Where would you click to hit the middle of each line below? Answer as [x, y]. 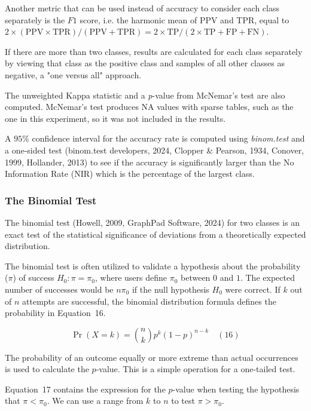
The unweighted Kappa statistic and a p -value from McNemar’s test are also [145, 95]
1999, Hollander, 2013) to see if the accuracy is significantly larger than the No [150, 162]
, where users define [131, 277]
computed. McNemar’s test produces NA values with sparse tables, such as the [149, 107]
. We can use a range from [95, 401]
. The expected [267, 277]
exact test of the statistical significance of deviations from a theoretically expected [155, 234]
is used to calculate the [47, 369]
